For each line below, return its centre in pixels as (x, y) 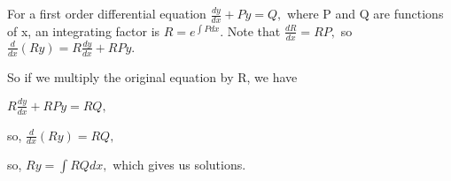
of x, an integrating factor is (84, 30)
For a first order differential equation (107, 13)
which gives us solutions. (179, 165)
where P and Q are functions (365, 13)
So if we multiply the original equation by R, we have (152, 76)
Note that (254, 30)
